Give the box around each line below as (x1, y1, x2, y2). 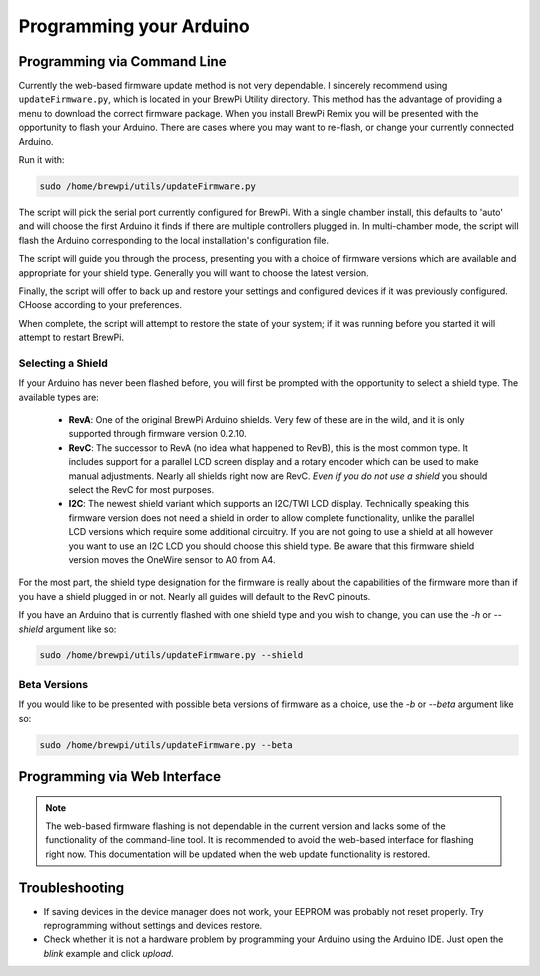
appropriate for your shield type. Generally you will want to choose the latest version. (18, 266, 369, 279)
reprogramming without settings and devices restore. (43, 920, 263, 932)
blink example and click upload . (43, 947, 174, 959)
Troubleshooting (18, 879, 125, 896)
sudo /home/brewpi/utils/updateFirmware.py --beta (39, 739, 294, 750)
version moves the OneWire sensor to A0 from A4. (68, 553, 276, 565)
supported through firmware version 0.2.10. (68, 428, 247, 440)
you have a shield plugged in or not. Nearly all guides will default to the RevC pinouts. (18, 590, 371, 602)
